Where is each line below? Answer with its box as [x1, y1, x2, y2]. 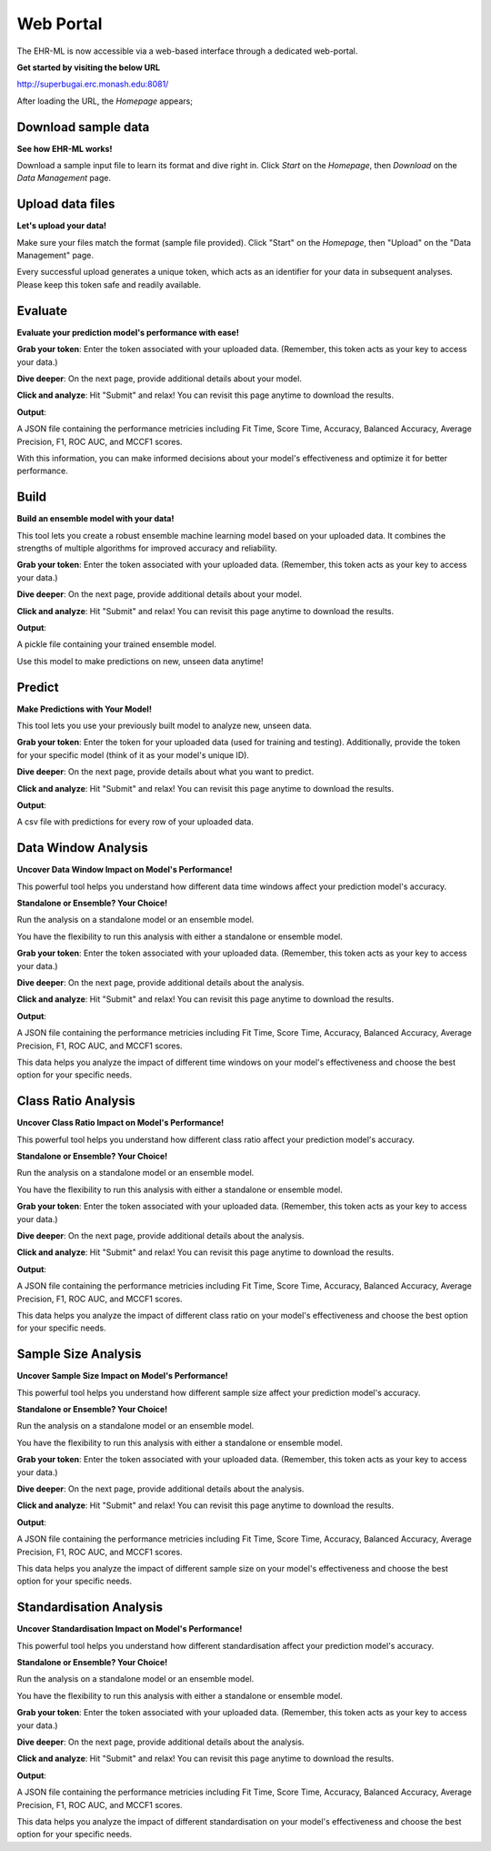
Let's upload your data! [16, 220, 107, 231]
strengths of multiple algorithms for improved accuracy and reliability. [16, 542, 277, 553]
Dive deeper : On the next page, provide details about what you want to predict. [16, 766, 314, 777]
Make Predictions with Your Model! [16, 703, 152, 714]
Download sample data [16, 119, 150, 135]
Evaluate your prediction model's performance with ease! [16, 327, 240, 338]
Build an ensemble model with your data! [16, 513, 175, 524]
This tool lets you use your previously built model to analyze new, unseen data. [16, 720, 313, 732]
